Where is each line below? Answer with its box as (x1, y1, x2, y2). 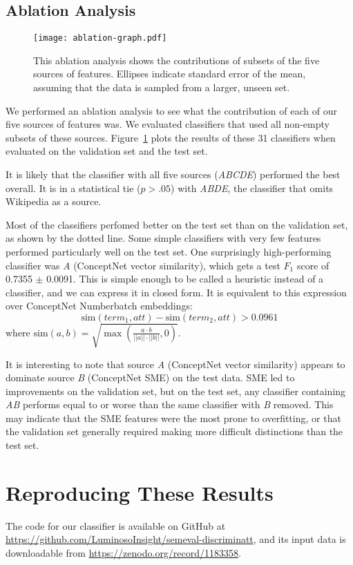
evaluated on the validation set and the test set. (6, 144, 208, 158)
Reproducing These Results (6, 478, 274, 506)
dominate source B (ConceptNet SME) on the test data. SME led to (6, 370, 295, 385)
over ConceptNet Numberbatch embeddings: (6, 298, 193, 313)
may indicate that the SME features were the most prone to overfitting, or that (6, 410, 341, 425)
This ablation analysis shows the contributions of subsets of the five (33, 52, 320, 67)
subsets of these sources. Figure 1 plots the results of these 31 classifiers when (6, 130, 336, 144)
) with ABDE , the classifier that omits (171, 180, 334, 195)
